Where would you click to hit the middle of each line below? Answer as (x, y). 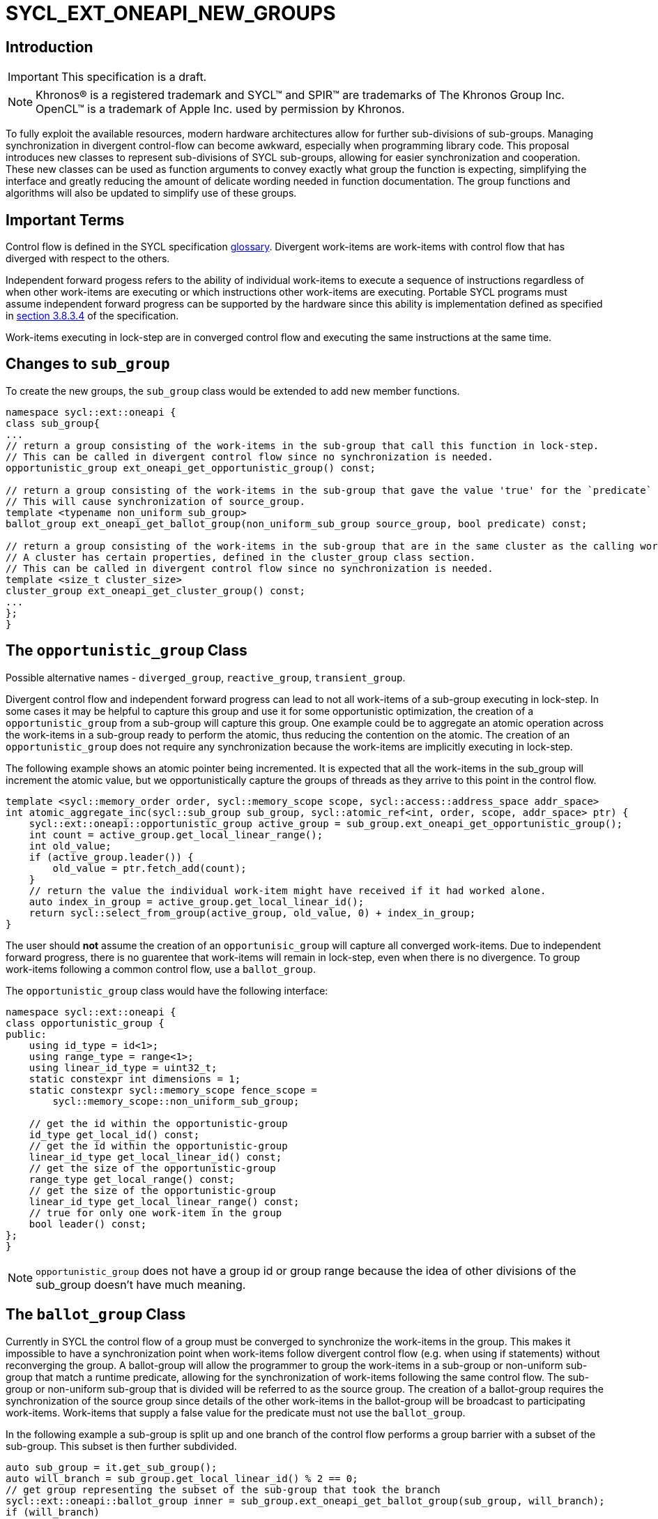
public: (26, 1034)
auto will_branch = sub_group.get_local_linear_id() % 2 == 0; (182, 1478)
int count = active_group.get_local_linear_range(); (176, 834)
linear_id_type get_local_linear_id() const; (155, 1157)
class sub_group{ (53, 423)
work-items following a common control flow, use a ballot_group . (161, 969)
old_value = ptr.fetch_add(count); (150, 868)
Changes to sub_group (88, 364)
